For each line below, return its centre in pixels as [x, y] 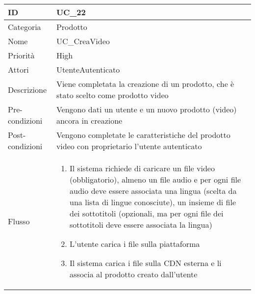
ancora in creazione [89, 120]
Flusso [19, 221]
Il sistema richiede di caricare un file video [142, 168]
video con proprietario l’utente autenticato [129, 146]
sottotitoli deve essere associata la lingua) [141, 225]
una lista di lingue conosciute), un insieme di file [153, 202]
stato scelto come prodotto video [112, 95]
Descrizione [27, 89]
